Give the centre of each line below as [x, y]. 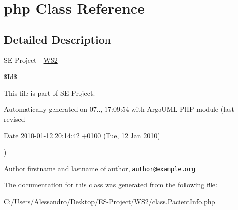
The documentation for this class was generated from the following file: [111, 185]
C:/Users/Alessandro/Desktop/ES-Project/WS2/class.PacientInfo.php [110, 201]
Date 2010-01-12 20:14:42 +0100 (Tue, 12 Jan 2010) [82, 135]
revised [14, 118]
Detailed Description [58, 39]
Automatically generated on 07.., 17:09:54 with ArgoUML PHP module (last [119, 109]
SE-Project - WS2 [31, 60]
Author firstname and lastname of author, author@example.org [100, 168]
